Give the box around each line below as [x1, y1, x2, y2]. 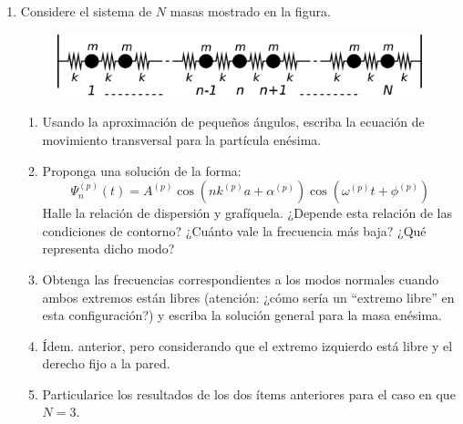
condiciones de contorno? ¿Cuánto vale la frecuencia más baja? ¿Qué [42, 221, 427, 240]
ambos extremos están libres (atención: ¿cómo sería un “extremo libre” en [42, 287, 455, 306]
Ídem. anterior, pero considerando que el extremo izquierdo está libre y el [42, 336, 453, 355]
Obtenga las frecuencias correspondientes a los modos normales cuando [42, 269, 439, 288]
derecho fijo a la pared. [42, 354, 170, 373]
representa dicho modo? [42, 239, 175, 258]
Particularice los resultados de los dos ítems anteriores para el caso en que [42, 384, 456, 403]
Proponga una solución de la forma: [42, 160, 242, 180]
